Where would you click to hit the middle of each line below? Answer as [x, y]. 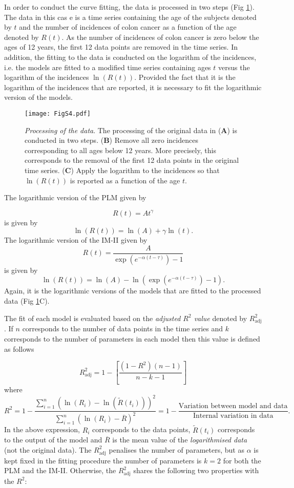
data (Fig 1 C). [27, 301]
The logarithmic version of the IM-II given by [76, 240]
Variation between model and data [233, 406]
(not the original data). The [48, 449]
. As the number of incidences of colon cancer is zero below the [160, 37]
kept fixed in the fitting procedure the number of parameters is [103, 460]
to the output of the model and [53, 440]
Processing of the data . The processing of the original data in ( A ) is [131, 130]
